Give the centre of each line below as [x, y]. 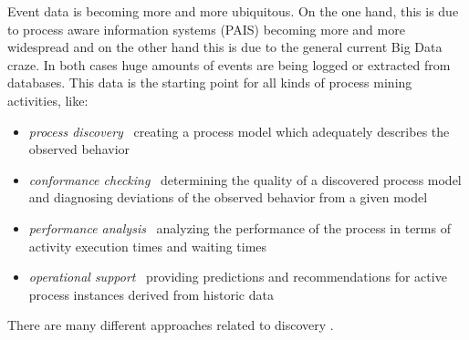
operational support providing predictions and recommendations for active [238, 277]
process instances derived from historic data [151, 294]
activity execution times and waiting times [148, 246]
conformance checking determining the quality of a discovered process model [245, 179]
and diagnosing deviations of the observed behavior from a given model [228, 197]
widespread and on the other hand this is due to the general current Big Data [225, 47]
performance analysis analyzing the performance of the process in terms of [240, 227]
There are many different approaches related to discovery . [171, 325]
